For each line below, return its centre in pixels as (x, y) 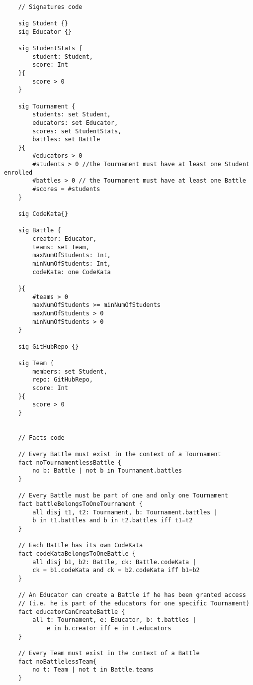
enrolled (18, 172)
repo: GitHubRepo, (63, 380)
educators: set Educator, (75, 123)
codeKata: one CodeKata (72, 272)
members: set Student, (70, 371)
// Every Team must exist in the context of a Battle (109, 653)
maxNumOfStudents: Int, (72, 255)
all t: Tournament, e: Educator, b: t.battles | (114, 620)
